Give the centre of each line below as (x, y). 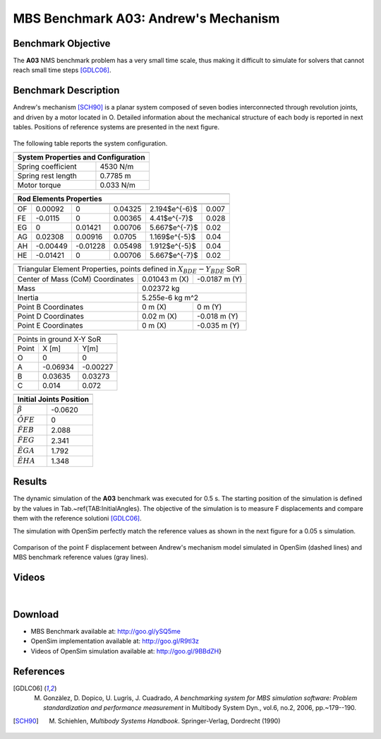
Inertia (28, 298)
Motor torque (39, 185)
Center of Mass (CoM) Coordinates (75, 279)
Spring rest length (47, 175)
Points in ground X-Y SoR (59, 339)
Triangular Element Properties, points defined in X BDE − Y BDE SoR (128, 270)
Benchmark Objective (62, 43)
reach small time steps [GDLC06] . (62, 70)
